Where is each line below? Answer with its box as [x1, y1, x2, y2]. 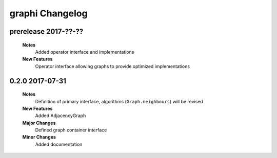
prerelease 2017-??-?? [9, 27, 84, 36]
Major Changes [22, 120, 56, 126]
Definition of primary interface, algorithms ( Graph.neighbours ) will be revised [35, 98, 204, 104]
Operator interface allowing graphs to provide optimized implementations [35, 63, 190, 69]
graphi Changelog [9, 8, 88, 19]
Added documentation [35, 141, 83, 147]
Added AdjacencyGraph [35, 112, 86, 119]
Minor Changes [22, 134, 56, 140]
